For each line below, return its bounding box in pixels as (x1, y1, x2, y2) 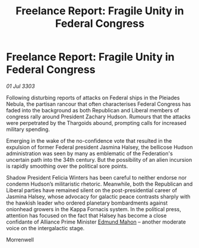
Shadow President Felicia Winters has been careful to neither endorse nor (6, 174, 187, 181)
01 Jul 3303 (6, 82, 35, 90)
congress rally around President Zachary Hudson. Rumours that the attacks (6, 113, 191, 120)
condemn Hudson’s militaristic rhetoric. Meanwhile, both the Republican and (6, 180, 193, 187)
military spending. (6, 125, 50, 133)
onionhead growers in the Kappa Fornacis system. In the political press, (6, 205, 181, 212)
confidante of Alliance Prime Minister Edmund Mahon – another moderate (6, 218, 186, 225)
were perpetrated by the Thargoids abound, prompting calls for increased (6, 119, 187, 126)
